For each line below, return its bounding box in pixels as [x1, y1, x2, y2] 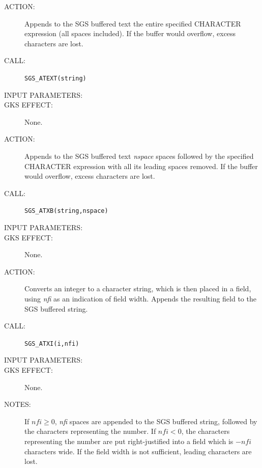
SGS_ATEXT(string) [24, 74, 86, 82]
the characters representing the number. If [24, 426, 156, 436]
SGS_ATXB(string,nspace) [24, 207, 108, 215]
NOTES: [4, 399, 31, 409]
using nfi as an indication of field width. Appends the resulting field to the [24, 293, 256, 304]
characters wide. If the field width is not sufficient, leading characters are [24, 446, 252, 456]
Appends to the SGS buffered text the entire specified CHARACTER [24, 18, 241, 29]
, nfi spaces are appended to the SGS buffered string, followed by [54, 416, 257, 426]
